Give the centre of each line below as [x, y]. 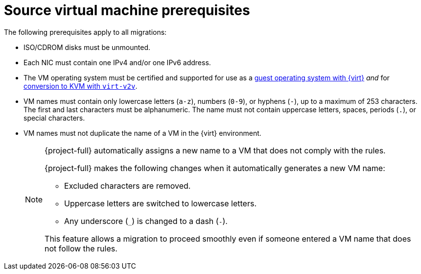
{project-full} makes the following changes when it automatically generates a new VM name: [215, 168]
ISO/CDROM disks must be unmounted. [87, 47]
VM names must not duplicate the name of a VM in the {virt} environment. [142, 133]
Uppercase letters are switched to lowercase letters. [161, 203]
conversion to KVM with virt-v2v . [81, 86]
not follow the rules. [81, 248]
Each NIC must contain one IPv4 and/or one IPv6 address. [117, 62]
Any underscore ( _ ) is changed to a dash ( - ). [146, 221]
